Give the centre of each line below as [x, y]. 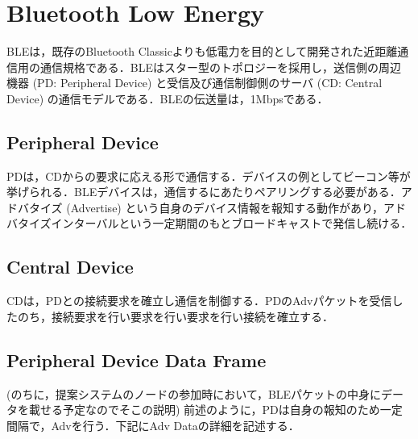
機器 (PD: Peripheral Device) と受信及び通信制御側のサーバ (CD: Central [195, 83]
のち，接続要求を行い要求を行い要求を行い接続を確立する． [175, 316]
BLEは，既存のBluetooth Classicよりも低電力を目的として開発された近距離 [202, 51]
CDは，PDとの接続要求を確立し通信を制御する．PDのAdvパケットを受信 [199, 301]
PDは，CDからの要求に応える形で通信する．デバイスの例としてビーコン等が [209, 176]
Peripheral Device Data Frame [137, 360]
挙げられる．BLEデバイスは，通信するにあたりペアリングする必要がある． [204, 192]
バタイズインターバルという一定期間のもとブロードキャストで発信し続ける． [209, 223]
